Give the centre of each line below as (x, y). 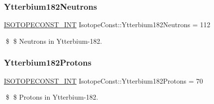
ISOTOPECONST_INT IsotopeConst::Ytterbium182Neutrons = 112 (107, 25)
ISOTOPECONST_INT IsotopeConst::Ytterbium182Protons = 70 (104, 80)
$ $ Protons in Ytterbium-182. (52, 97)
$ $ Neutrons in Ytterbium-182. (54, 41)
